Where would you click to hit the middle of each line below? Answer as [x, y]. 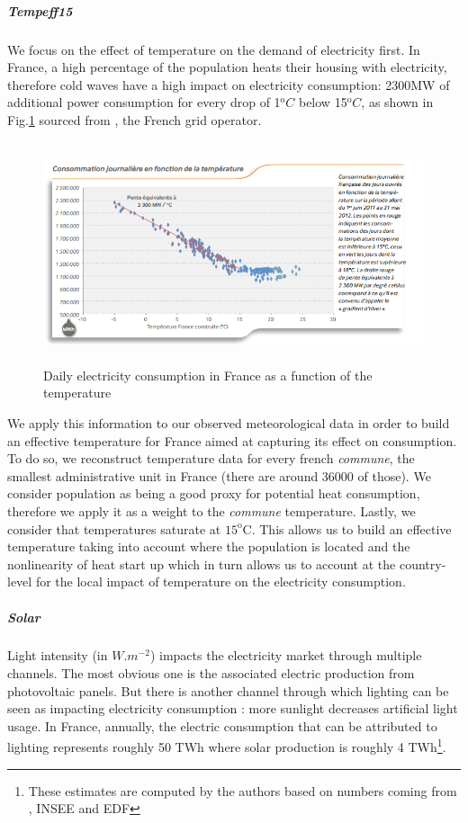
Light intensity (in [58, 655]
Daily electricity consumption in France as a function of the [208, 375]
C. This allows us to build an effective [347, 528]
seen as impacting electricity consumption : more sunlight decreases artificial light [233, 708]
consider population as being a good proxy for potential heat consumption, [214, 493]
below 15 [323, 102]
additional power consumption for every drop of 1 [144, 102]
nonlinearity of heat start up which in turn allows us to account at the [202, 564]
